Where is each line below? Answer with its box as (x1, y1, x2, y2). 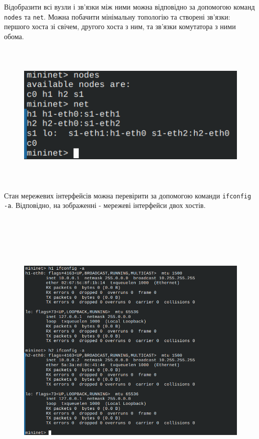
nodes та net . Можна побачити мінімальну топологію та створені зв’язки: (4, 11, 230, 22)
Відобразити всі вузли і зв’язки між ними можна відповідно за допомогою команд (4, 2, 255, 12)
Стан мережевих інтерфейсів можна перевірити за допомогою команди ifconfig (4, 190, 251, 200)
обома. (4, 31, 24, 41)
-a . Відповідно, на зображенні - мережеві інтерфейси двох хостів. (4, 200, 206, 210)
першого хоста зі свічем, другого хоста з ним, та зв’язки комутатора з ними (4, 21, 236, 32)
